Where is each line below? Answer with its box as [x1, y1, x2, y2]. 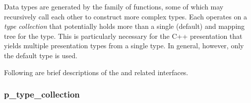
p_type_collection [4, 88, 80, 101]
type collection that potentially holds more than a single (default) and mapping [4, 21, 245, 31]
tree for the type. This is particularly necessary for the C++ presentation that [4, 30, 243, 41]
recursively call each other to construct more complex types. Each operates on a [4, 11, 247, 21]
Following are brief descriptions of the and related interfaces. [4, 67, 188, 77]
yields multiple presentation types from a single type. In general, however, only [4, 40, 244, 51]
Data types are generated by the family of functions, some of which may [4, 1, 224, 11]
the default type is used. [4, 50, 77, 60]
